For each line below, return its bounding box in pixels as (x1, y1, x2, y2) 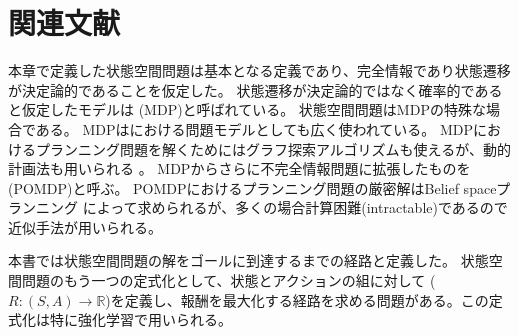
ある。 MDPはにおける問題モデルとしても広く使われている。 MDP (35, 118, 474, 139)
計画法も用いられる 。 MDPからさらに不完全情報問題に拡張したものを (8, 158, 471, 179)
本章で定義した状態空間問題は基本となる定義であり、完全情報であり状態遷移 (8, 60, 511, 81)
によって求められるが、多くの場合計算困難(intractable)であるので (82, 197, 508, 218)
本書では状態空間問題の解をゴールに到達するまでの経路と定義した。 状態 (8, 250, 489, 271)
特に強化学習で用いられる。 (49, 309, 232, 330)
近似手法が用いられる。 (8, 216, 162, 237)
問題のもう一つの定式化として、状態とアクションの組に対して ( (21, 270, 436, 291)
